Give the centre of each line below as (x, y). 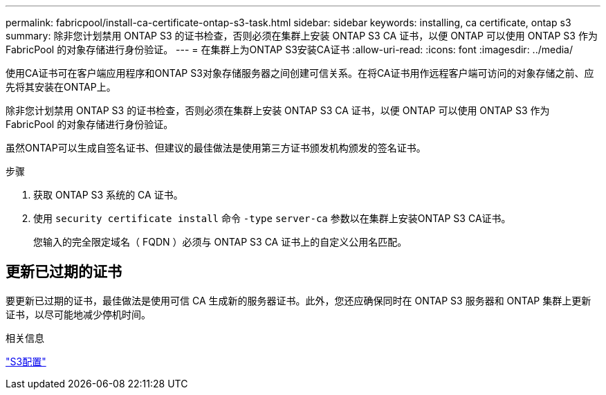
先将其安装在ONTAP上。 (61, 87)
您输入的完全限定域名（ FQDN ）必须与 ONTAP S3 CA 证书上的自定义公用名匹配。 (220, 242)
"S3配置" (26, 361)
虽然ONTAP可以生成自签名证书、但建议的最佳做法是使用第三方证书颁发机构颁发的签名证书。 (216, 148)
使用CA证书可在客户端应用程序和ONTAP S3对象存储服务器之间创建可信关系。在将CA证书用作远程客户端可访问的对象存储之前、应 (300, 73)
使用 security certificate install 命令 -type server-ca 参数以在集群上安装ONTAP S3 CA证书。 (272, 218)
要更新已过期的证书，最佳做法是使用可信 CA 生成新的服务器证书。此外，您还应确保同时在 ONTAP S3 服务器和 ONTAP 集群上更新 (299, 300)
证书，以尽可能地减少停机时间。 (78, 314)
